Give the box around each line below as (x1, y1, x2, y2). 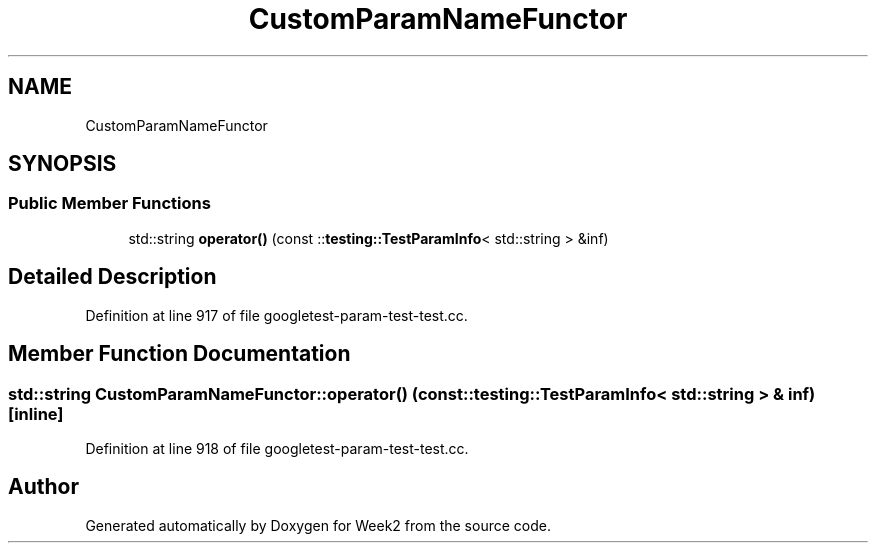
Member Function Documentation (8, 341, 351, 367)
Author (8, 474, 79, 500)
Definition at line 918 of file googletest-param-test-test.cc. (85, 439, 469, 457)
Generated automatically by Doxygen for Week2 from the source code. (85, 516, 551, 534)
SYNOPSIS (8, 151, 117, 177)
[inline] (8, 403, 64, 424)
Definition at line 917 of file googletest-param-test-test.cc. (85, 306, 468, 324)
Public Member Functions (8, 193, 211, 214)
